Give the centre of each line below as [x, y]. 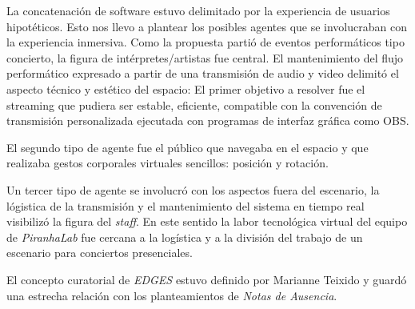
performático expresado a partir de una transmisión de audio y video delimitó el [203, 73]
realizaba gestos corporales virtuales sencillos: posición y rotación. [168, 163]
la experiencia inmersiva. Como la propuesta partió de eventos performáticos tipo [206, 42]
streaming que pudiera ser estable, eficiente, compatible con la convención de [194, 104]
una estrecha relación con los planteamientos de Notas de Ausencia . [172, 295]
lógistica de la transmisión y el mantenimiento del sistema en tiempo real [186, 205]
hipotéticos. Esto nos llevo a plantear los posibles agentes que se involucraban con [207, 26]
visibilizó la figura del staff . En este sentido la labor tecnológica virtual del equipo [207, 221]
